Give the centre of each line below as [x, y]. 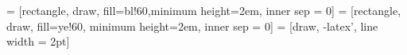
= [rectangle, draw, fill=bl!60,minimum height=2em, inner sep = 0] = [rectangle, [204, 10]
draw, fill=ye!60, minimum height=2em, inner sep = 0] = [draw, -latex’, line [192, 26]
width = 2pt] [38, 41]
